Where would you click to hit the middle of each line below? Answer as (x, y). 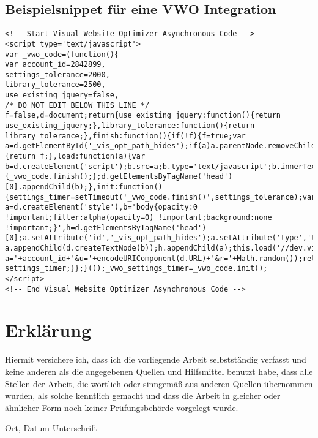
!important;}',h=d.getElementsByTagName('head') (106, 228)
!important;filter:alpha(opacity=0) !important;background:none (139, 218)
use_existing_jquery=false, (62, 95)
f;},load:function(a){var (93, 157)
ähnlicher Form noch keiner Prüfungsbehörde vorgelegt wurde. (122, 407)
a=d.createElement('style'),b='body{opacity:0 (101, 207)
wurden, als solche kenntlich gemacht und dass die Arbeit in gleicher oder (143, 395)
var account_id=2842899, (55, 65)
